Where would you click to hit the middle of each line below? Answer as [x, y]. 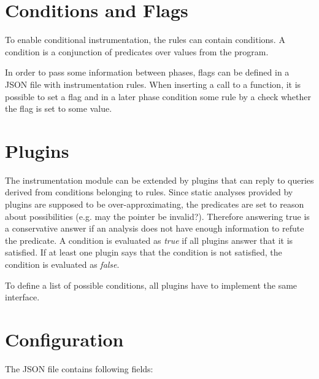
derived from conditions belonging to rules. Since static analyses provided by [149, 192]
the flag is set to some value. [59, 108]
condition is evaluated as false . [62, 264]
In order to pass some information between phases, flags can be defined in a [147, 72]
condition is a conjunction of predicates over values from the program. [137, 51]
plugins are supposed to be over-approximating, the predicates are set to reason [155, 204]
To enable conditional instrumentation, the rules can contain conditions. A [145, 40]
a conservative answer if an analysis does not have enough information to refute [155, 228]
